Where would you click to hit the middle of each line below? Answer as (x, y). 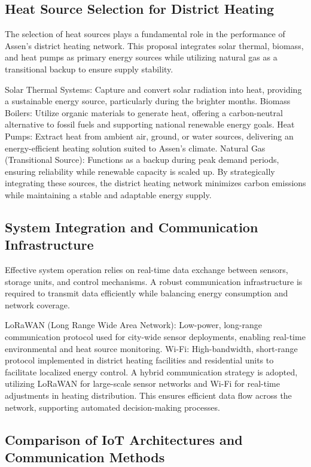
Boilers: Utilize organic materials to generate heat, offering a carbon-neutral (144, 112)
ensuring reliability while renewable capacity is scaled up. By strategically (140, 171)
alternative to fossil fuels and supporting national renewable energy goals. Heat (150, 124)
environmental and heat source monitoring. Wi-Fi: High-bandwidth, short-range (151, 348)
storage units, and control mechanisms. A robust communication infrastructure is (154, 281)
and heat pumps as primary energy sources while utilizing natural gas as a (141, 57)
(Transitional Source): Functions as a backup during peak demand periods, (142, 160)
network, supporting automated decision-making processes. (112, 407)
